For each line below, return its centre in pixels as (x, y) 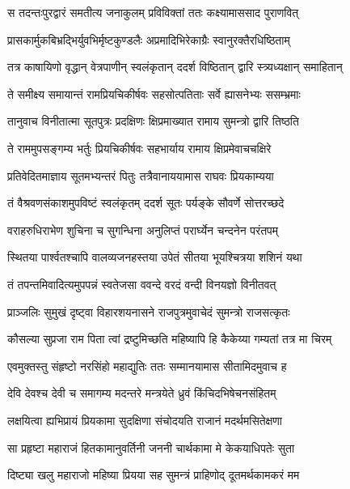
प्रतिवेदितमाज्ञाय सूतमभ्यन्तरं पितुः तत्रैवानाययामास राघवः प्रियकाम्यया (141, 175)
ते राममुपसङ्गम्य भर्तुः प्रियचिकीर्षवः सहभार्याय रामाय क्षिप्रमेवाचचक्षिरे (139, 148)
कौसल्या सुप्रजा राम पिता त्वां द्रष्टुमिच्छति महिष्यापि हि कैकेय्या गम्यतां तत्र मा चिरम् (170, 339)
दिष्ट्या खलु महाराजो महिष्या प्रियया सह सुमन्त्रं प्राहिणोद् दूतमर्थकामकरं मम (154, 475)
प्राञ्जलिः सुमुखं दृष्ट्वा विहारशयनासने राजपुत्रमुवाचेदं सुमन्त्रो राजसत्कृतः (149, 311)
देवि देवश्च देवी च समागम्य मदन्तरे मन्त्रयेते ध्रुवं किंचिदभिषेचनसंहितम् (142, 393)
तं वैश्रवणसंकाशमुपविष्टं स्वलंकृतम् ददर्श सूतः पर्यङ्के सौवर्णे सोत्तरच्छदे (146, 203)
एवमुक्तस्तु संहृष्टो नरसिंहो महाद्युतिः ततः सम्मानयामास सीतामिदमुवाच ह (147, 366)
